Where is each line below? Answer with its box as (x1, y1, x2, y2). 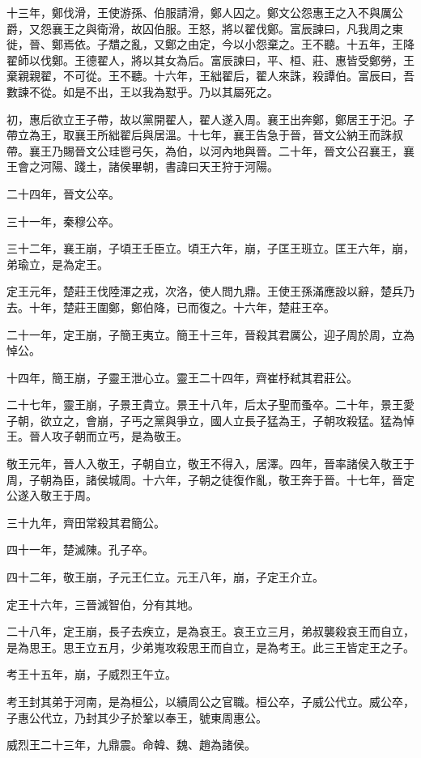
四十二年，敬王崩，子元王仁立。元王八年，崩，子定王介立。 (6, 568, 324, 586)
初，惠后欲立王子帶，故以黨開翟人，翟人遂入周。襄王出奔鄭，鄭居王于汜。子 (6, 110, 415, 127)
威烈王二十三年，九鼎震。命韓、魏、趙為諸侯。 (6, 736, 256, 753)
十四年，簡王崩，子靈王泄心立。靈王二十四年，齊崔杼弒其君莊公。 (6, 368, 358, 385)
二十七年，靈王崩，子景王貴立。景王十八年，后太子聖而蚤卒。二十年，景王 (6, 396, 403, 413)
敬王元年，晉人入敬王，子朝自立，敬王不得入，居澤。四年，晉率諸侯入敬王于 (6, 455, 415, 472)
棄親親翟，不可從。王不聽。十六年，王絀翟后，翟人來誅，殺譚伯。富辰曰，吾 (6, 67, 415, 84)
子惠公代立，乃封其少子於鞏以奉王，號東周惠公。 (6, 709, 267, 726)
